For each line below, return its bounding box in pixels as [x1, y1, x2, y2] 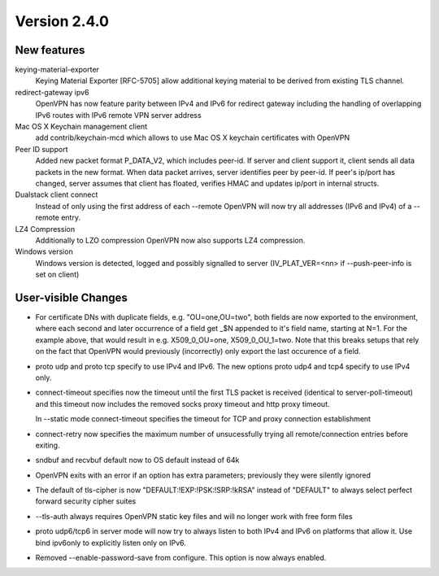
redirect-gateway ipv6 [15, 87, 89, 97]
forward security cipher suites [35, 496, 137, 506]
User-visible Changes [15, 290, 128, 304]
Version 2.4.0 [15, 12, 110, 30]
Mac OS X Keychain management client [15, 122, 148, 132]
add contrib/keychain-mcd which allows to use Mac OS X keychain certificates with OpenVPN [35, 133, 350, 142]
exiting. [35, 440, 60, 450]
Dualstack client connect [15, 190, 98, 199]
